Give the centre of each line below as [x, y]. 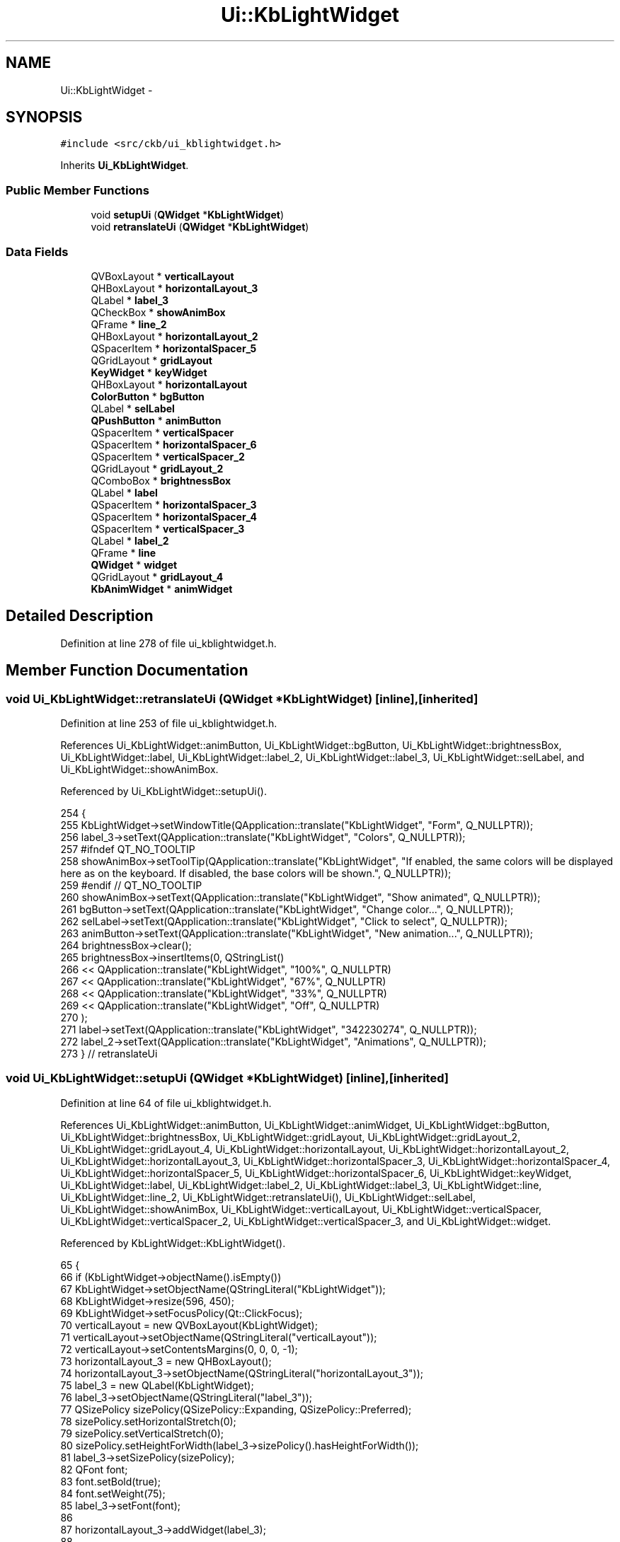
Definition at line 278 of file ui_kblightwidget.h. [168, 643]
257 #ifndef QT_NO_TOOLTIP [128, 849]
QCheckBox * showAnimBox [158, 312]
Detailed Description [80, 616]
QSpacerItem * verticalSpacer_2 [168, 456]
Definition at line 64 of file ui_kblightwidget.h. [166, 1103]
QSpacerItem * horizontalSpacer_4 [174, 516]
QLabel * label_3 [130, 300]
